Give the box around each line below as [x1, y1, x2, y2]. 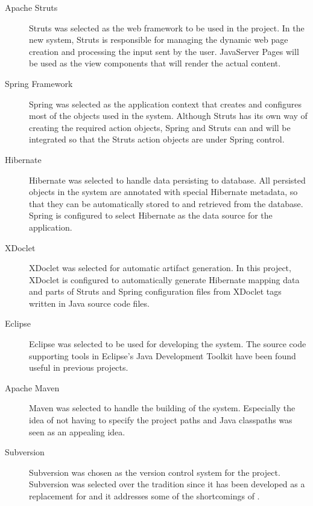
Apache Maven [5, 381, 60, 394]
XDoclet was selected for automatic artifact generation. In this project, [29, 261, 291, 274]
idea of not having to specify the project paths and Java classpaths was [29, 414, 292, 426]
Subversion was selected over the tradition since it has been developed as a [29, 478, 305, 490]
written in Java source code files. [29, 296, 150, 309]
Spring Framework [5, 77, 73, 89]
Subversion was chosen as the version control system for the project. [29, 466, 280, 478]
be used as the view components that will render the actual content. [29, 57, 281, 69]
